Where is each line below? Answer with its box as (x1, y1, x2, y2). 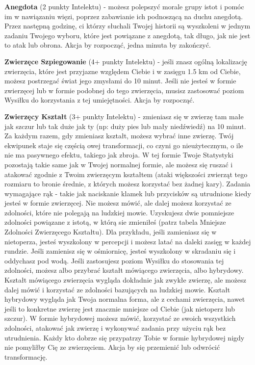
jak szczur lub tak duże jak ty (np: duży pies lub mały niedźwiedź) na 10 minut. (4, 121, 246, 131)
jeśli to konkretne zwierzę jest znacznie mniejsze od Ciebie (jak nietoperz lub (4, 303, 235, 313)
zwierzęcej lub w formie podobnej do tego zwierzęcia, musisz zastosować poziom (4, 85, 244, 95)
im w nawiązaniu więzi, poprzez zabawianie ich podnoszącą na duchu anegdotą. (4, 11, 243, 21)
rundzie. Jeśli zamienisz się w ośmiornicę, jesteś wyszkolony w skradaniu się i (4, 246, 236, 256)
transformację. (4, 351, 48, 362)
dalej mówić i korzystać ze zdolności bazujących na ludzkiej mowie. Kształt (4, 284, 230, 294)
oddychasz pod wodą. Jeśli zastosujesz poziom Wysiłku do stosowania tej (4, 255, 224, 265)
